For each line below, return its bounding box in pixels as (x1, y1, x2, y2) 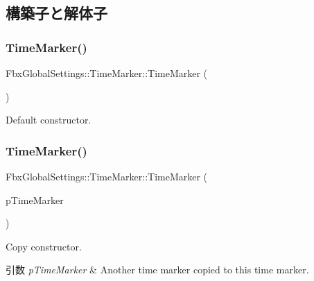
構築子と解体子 (6, 2, 107, 24)
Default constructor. (6, 112, 91, 127)
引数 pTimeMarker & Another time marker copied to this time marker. (6, 262, 309, 277)
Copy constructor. (6, 239, 82, 253)
